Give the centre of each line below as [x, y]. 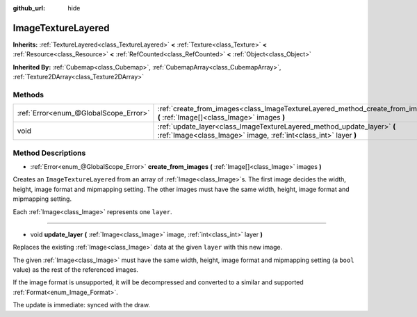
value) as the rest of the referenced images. [76, 270]
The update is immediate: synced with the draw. [82, 305]
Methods [28, 95]
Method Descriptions [49, 153]
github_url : [29, 8]
